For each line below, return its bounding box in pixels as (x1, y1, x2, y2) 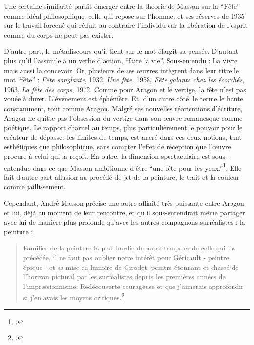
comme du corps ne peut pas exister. (4, 29, 114, 39)
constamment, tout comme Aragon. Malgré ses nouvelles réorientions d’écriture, (4, 103, 243, 113)
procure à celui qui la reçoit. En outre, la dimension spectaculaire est (4, 151, 211, 161)
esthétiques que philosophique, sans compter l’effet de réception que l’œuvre (4, 141, 231, 152)
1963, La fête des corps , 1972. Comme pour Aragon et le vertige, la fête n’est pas (4, 84, 246, 94)
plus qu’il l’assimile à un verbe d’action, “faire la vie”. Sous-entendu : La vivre (4, 55, 238, 65)
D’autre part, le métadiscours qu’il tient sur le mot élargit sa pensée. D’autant (4, 46, 239, 56)
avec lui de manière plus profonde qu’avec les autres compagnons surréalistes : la (4, 217, 245, 227)
